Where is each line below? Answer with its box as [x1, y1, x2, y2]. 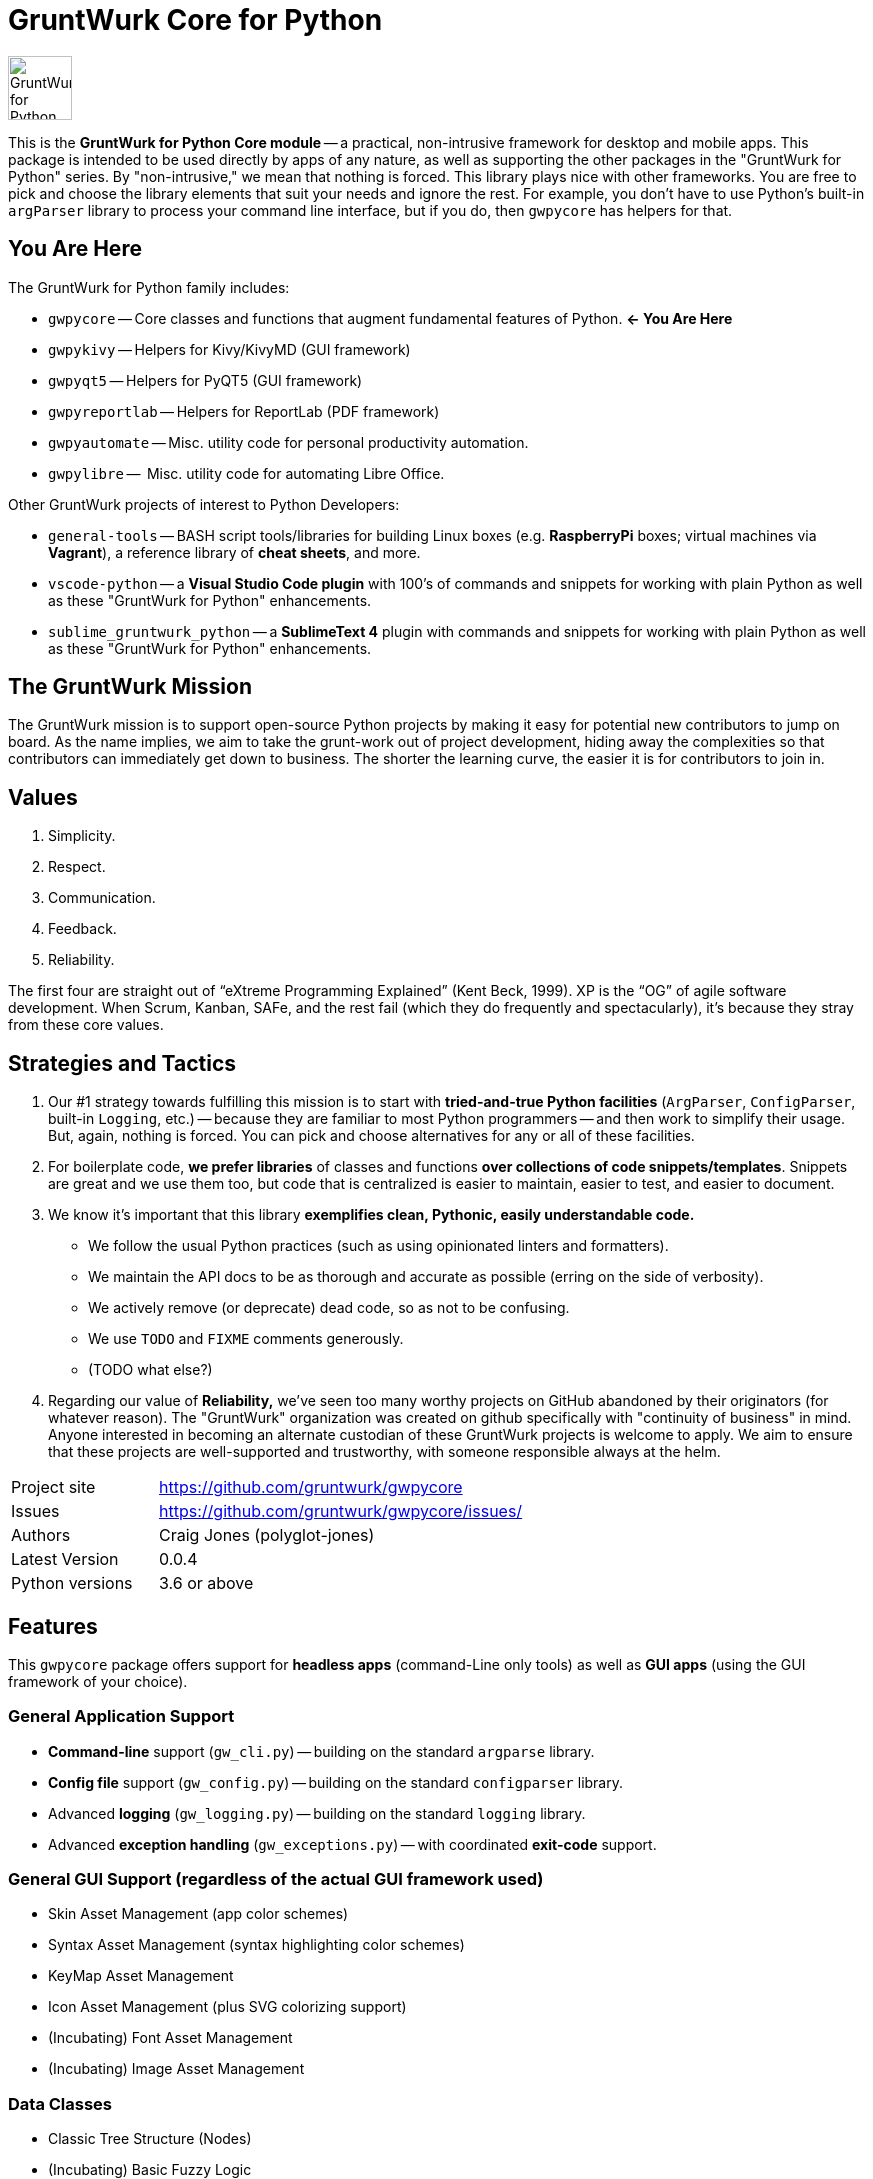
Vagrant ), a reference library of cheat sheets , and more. [48, 543, 421, 561]
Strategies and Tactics [8, 1050, 237, 1076]
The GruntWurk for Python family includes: [8, 278, 290, 296]
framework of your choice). [8, 1672, 188, 1690]
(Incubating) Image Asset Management [48, 2060, 305, 2078]
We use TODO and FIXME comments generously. [88, 1330, 404, 1348]
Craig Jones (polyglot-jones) [159, 1525, 375, 1546]
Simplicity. [48, 827, 116, 845]
